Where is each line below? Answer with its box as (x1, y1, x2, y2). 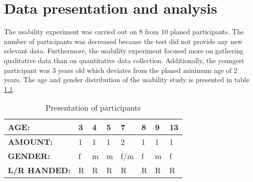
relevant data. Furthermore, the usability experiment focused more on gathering (4, 45, 244, 56)
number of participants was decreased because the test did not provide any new (4, 36, 243, 46)
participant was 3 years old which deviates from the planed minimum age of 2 (4, 65, 237, 75)
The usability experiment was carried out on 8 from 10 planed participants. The (4, 26, 244, 37)
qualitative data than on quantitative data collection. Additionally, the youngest (4, 55, 245, 65)
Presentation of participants (45, 102, 141, 114)
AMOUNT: (8, 136, 53, 148)
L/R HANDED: (8, 164, 71, 176)
